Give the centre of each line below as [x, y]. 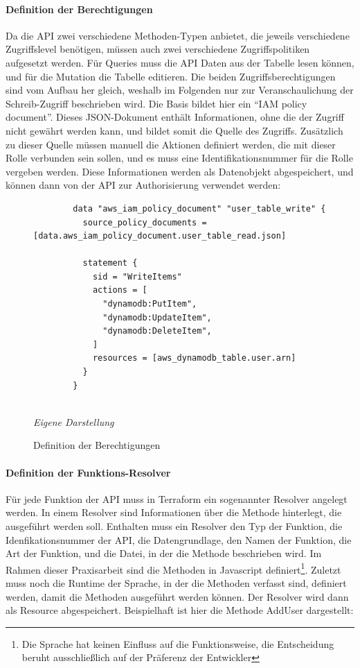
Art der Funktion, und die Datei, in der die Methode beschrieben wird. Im [164, 553]
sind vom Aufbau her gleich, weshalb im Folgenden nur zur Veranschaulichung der [180, 90]
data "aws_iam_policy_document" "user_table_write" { [199, 208]
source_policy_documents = [145, 222]
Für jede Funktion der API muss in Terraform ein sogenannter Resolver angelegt [177, 498]
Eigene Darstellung [74, 421]
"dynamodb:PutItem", [150, 304]
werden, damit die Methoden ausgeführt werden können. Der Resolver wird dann [177, 596]
